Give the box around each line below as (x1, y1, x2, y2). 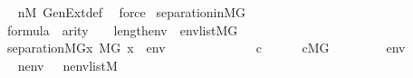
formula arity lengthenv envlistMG (6, 20, 238, 39)
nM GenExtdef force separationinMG (17, 3, 246, 21)
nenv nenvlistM (17, 55, 118, 74)
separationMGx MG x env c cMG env (6, 38, 406, 57)
